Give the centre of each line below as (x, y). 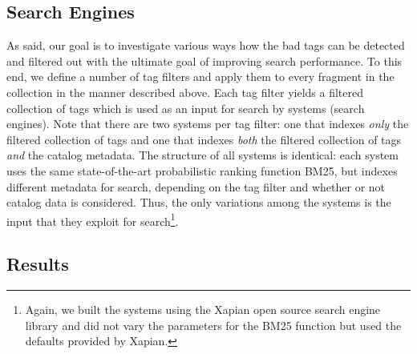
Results (38, 264)
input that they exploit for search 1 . (93, 219)
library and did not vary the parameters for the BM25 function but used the (213, 325)
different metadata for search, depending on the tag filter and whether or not (196, 186)
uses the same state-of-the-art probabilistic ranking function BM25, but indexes (202, 170)
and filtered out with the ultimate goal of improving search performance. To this (204, 60)
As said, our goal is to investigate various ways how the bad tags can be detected (206, 45)
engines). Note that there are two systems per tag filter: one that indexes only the (208, 124)
